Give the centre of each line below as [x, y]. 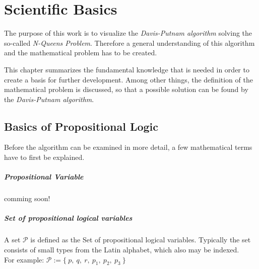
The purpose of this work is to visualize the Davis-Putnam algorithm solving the [128, 33]
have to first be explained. [44, 157]
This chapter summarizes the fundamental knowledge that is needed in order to [127, 69]
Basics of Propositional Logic [81, 126]
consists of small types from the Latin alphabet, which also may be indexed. [122, 249]
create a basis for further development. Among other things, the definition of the [128, 79]
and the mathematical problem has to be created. [81, 53]
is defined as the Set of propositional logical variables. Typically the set [141, 240]
